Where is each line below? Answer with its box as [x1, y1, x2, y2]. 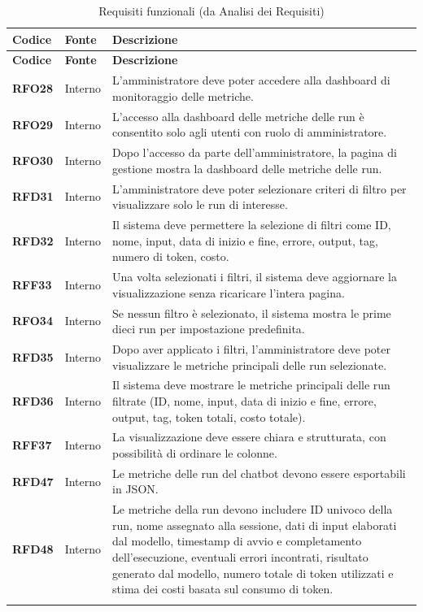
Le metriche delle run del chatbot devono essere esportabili [112, 464, 406, 481]
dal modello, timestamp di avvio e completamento [112, 532, 362, 549]
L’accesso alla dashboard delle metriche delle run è [112, 107, 364, 124]
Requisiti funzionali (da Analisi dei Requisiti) [98, 2, 325, 19]
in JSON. [112, 480, 159, 497]
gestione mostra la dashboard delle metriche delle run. [112, 159, 382, 176]
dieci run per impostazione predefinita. [112, 320, 305, 337]
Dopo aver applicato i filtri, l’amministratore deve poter [112, 340, 390, 357]
